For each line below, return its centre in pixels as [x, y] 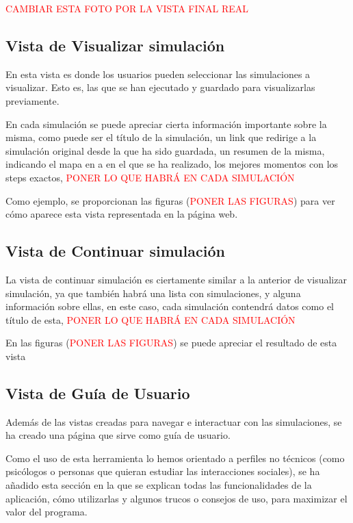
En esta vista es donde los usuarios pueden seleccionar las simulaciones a [158, 74]
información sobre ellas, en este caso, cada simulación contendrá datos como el [170, 306]
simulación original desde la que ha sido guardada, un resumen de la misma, [165, 150]
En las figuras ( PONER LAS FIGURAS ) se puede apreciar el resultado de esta [171, 343]
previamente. [32, 100]
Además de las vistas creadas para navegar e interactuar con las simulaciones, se [174, 421]
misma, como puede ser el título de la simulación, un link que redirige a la [161, 137]
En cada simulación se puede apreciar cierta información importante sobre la [166, 124]
